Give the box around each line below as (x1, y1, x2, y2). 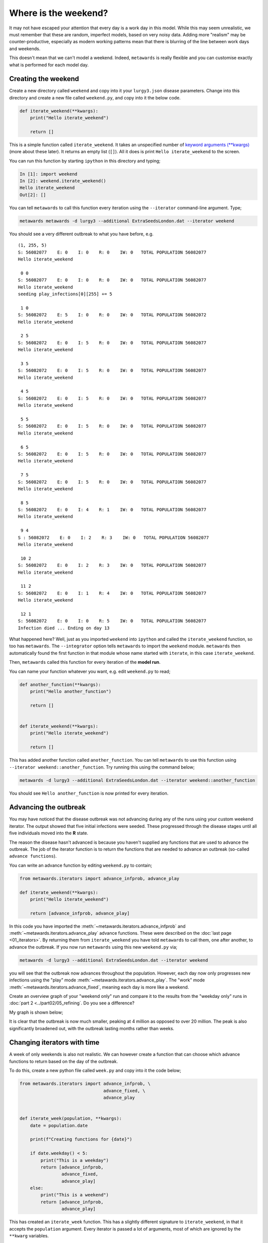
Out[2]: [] (19, 192, 46, 197)
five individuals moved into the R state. (9, 830, 89, 836)
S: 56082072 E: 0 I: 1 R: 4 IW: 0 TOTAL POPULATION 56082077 (18, 590, 206, 596)
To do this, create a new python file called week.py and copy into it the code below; (9, 1067, 181, 1073)
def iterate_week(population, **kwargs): (19, 1116, 122, 1121)
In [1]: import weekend (19, 171, 78, 177)
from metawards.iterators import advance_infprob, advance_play (19, 876, 180, 881)
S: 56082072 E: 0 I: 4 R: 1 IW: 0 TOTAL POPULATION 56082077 (18, 507, 206, 513)
